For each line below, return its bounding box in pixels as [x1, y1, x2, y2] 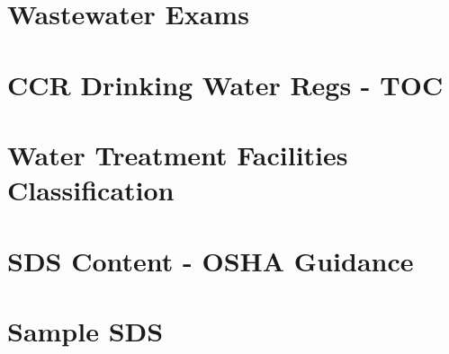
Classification [7, 172, 175, 208]
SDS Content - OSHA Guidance [7, 242, 414, 279]
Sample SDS [7, 312, 164, 349]
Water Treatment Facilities [7, 136, 348, 173]
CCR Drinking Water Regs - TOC [7, 66, 444, 102]
